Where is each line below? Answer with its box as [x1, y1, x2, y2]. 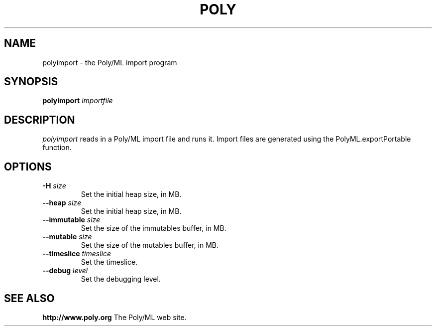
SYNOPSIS [4, 75, 58, 88]
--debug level [42, 266, 88, 275]
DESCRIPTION [4, 113, 75, 126]
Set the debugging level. [81, 275, 161, 284]
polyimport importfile [42, 96, 113, 105]
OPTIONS [4, 160, 52, 173]
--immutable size [42, 215, 101, 224]
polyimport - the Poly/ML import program [42, 58, 177, 67]
